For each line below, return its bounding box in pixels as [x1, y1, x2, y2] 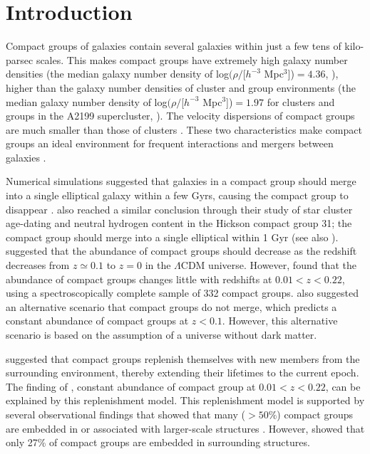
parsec [6, 52, 34, 67]
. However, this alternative [222, 313, 338, 328]
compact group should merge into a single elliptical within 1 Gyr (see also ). [6, 229, 339, 244]
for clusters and [267, 94, 335, 109]
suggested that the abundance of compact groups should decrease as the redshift [6, 243, 357, 258]
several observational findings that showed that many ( [6, 406, 245, 421]
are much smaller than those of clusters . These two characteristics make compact [6, 122, 362, 137]
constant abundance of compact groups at [6, 313, 189, 328]
